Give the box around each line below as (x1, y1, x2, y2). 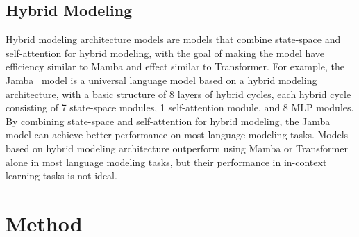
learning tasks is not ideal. (6, 168, 117, 183)
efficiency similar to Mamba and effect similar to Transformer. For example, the (6, 59, 344, 74)
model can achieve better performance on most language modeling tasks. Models (6, 127, 349, 142)
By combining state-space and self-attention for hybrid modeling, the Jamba (6, 113, 331, 128)
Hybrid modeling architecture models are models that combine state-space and (6, 32, 341, 47)
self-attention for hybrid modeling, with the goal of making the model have (6, 45, 325, 60)
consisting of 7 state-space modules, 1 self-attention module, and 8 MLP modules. (6, 100, 354, 115)
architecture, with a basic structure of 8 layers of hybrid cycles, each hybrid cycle (6, 86, 351, 101)
